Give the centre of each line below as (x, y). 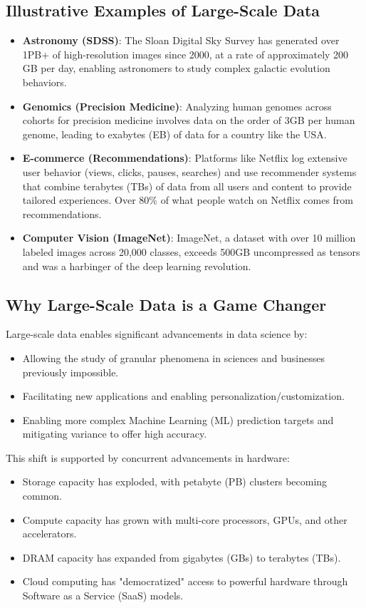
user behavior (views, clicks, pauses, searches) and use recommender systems (189, 171)
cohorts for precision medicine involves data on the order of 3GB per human (189, 120)
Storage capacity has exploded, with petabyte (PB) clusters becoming (175, 481)
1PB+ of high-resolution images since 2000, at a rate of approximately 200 (185, 54)
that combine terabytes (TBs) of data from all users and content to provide (187, 186)
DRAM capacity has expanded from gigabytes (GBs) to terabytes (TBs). (182, 557)
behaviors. (45, 82)
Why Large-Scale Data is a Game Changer (166, 304)
